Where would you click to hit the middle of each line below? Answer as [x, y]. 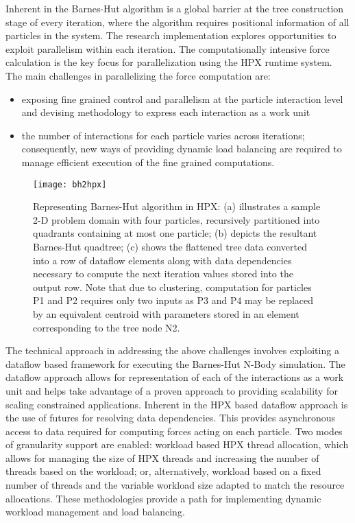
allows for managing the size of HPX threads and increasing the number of [162, 457]
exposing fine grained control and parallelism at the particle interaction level [182, 98]
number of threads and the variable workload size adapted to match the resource [175, 485]
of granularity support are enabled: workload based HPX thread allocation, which [177, 444]
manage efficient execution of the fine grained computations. [148, 162]
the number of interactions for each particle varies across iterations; [163, 135]
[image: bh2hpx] [70, 184]
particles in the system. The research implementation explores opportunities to [171, 35]
